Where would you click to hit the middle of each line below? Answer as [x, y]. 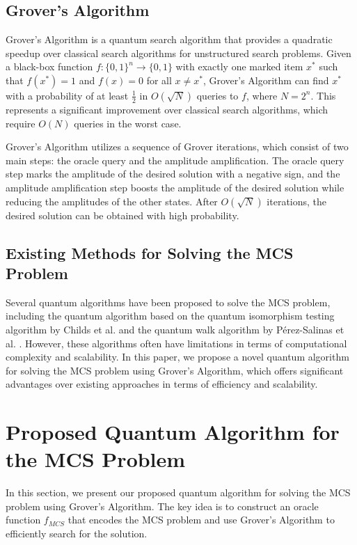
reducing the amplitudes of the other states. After [112, 201]
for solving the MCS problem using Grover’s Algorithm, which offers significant [175, 370]
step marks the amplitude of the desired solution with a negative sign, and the [173, 174]
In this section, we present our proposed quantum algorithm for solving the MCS [178, 492]
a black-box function [49, 66]
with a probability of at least [67, 95]
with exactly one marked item [239, 66]
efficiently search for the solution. [77, 533]
